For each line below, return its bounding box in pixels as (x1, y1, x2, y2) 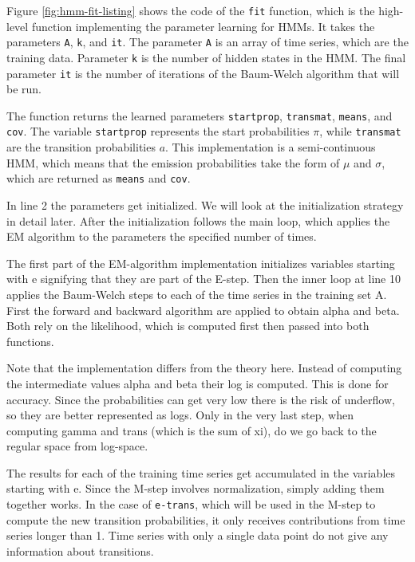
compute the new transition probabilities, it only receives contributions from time (6, 511, 405, 528)
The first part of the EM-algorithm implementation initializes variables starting (6, 254, 395, 271)
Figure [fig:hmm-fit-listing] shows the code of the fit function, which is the (6, 2, 375, 18)
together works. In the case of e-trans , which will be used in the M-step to (6, 496, 376, 513)
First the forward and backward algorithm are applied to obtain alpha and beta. (6, 301, 400, 318)
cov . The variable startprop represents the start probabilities (6, 123, 310, 140)
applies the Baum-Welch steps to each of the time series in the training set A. (6, 285, 387, 302)
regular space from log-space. (6, 438, 148, 454)
